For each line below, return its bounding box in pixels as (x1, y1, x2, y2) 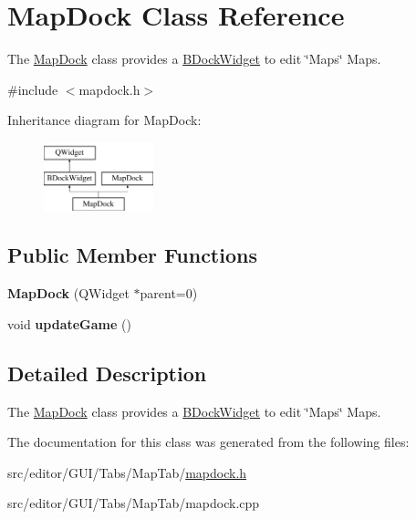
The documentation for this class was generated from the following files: (7, 432, 410, 452)
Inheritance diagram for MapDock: (7, 110, 202, 130)
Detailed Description (7, 358, 207, 387)
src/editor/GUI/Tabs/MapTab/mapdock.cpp (7, 493, 260, 513)
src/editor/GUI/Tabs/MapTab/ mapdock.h (7, 462, 247, 482)
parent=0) (140, 284, 198, 303)
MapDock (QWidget (7, 284, 130, 303)
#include (7, 79, 58, 99)
